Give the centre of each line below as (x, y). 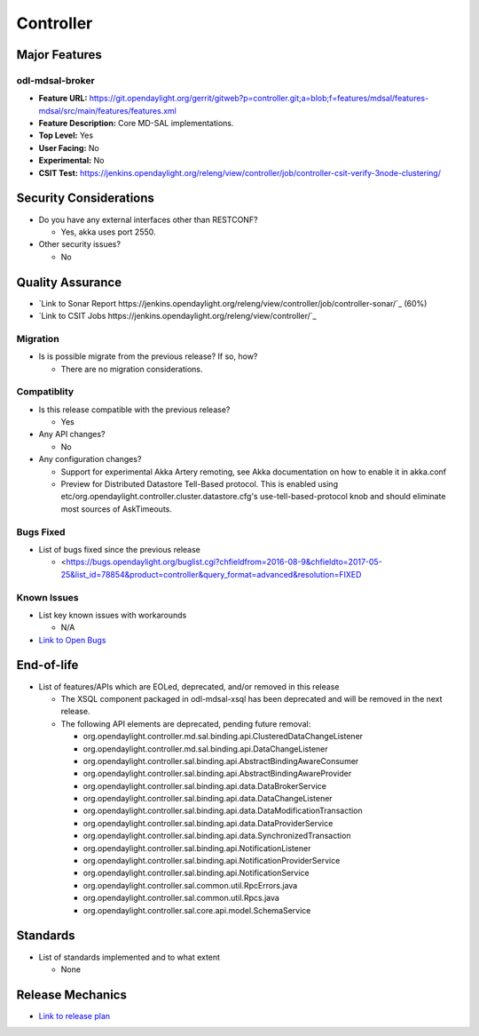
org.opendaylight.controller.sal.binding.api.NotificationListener (197, 848)
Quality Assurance (69, 282)
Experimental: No (71, 161)
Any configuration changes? (90, 459)
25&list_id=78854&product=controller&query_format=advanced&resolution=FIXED (211, 574)
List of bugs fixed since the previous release (120, 549)
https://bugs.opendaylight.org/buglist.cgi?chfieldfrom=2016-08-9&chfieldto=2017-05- (224, 562)
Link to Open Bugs (72, 640)
